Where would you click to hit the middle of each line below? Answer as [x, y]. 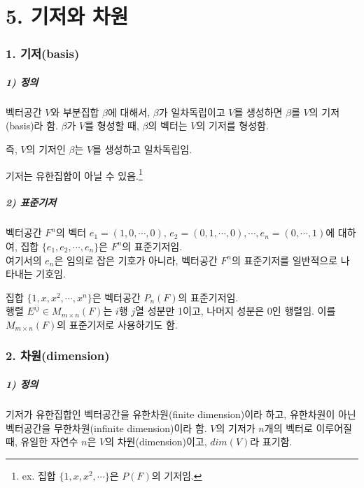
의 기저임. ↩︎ [177, 475]
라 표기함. [271, 442]
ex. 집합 [39, 475]
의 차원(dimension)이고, [156, 442]
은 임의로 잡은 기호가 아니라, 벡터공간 [136, 260]
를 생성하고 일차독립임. [142, 149]
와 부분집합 [75, 112]
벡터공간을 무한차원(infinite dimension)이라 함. [106, 428]
